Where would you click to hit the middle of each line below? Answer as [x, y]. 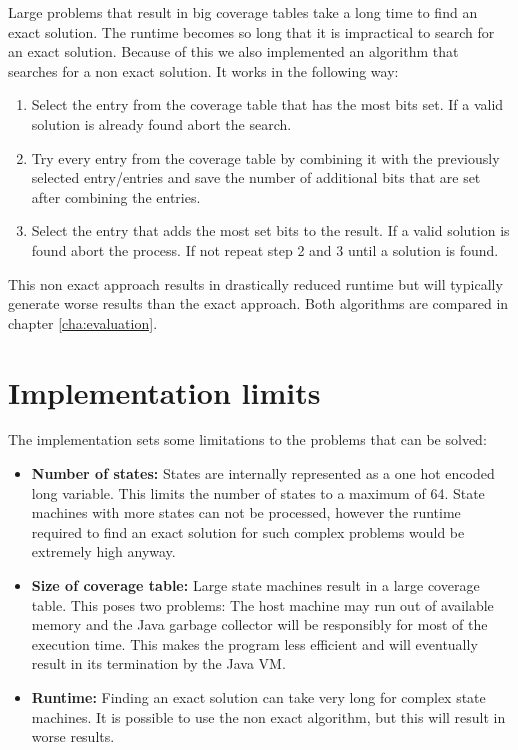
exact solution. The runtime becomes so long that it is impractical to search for [251, 31]
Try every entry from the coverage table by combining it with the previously [265, 157]
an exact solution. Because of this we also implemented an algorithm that [233, 51]
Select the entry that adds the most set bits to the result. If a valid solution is [270, 230]
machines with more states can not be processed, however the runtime [246, 512]
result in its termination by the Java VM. [158, 663]
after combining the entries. [116, 196]
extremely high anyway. [103, 551]
